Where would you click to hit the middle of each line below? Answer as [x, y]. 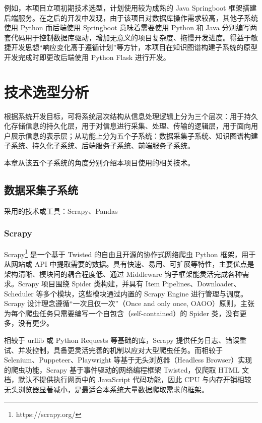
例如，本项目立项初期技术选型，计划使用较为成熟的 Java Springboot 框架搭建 [130, 8]
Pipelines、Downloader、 [201, 284]
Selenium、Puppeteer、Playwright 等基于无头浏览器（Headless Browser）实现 [128, 360]
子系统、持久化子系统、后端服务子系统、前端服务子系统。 [99, 145]
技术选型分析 [47, 92]
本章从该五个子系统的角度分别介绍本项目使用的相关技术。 [99, 163]
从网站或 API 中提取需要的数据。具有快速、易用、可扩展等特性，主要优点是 [129, 263]
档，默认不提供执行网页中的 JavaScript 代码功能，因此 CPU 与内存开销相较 [128, 379]
